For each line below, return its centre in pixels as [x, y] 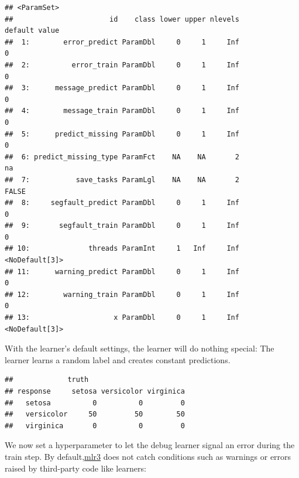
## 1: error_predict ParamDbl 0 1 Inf [122, 42]
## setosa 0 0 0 [95, 403]
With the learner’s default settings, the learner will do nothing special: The [140, 348]
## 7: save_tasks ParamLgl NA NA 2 [122, 180]
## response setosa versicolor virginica [95, 391]
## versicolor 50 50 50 [95, 414]
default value [32, 31]
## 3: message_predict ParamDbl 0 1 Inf [122, 88]
